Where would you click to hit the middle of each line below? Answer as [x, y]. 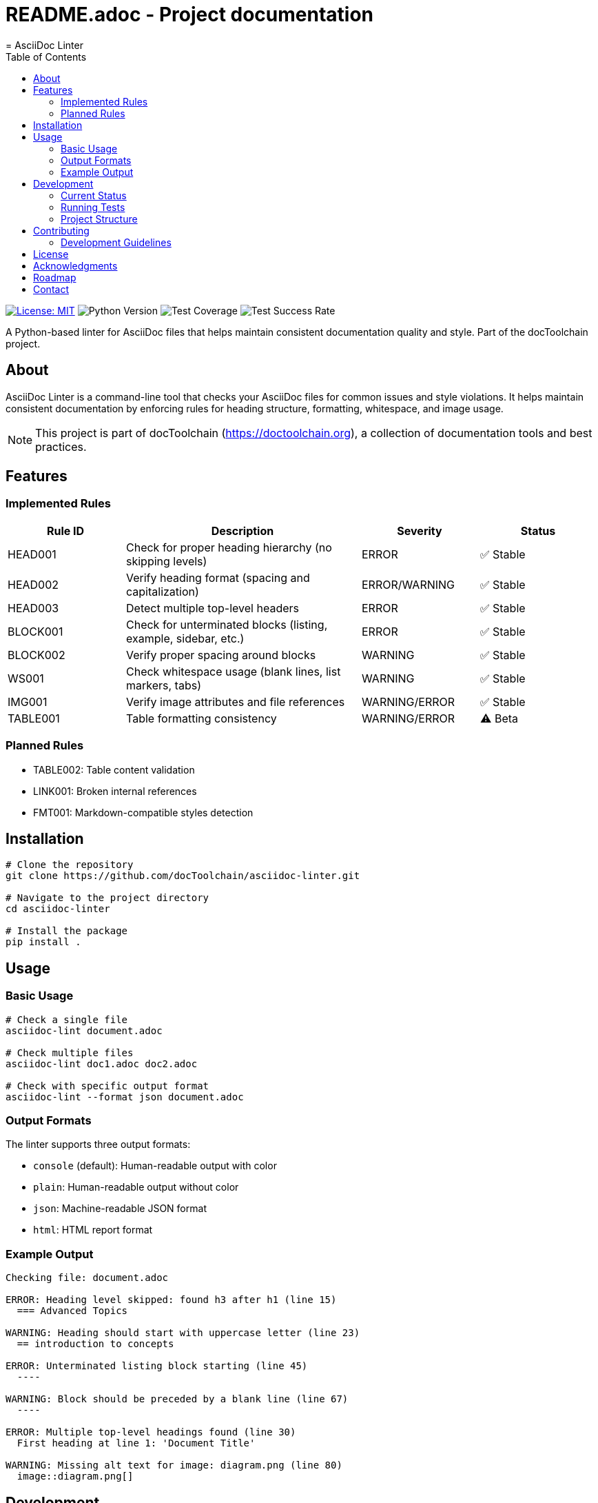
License [51, 254]
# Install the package [67, 931]
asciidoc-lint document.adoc [84, 1030]
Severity [420, 531]
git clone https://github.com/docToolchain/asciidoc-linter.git [183, 876]
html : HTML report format [93, 1230]
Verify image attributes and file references [236, 702]
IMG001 [28, 702]
